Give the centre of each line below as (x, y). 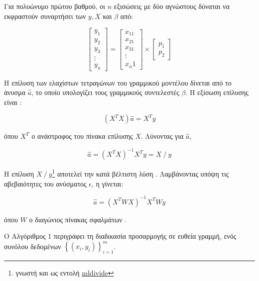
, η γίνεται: (107, 183)
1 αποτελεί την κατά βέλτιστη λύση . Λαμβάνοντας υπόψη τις (140, 173)
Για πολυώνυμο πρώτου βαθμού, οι (55, 6)
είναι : (13, 102)
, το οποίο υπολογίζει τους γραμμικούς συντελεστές (105, 92)
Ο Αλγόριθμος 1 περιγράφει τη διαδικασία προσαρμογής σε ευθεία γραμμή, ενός (120, 236)
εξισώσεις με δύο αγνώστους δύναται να (172, 6)
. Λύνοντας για (162, 136)
